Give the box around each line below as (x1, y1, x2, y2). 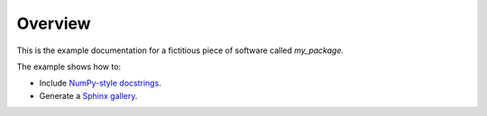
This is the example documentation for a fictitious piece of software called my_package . (16, 45, 345, 56)
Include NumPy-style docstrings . (39, 77, 161, 89)
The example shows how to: (16, 61, 122, 72)
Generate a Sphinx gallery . (39, 90, 138, 101)
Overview (16, 13, 91, 33)
